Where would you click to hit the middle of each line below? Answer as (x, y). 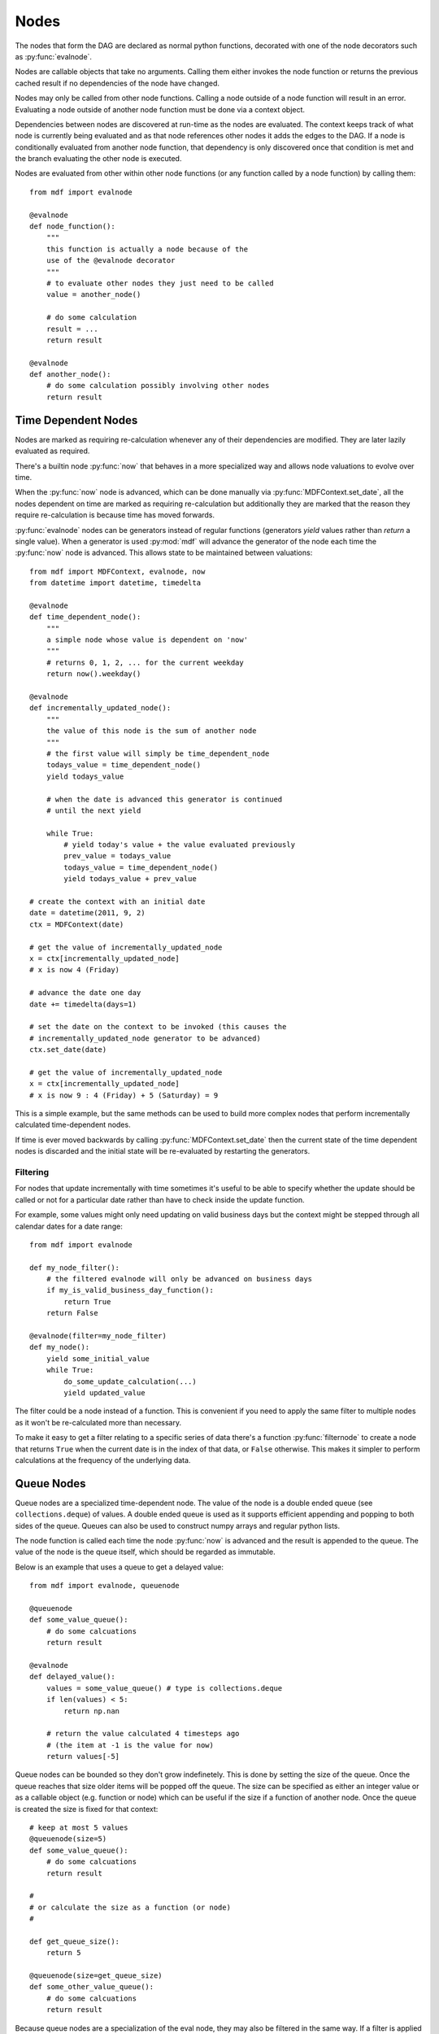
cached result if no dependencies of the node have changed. (117, 83)
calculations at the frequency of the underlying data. (103, 1460)
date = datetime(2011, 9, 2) (87, 913)
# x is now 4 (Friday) (75, 970)
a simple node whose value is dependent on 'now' (147, 640)
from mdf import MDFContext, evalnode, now (117, 571)
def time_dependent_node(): (85, 617)
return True (87, 1301)
